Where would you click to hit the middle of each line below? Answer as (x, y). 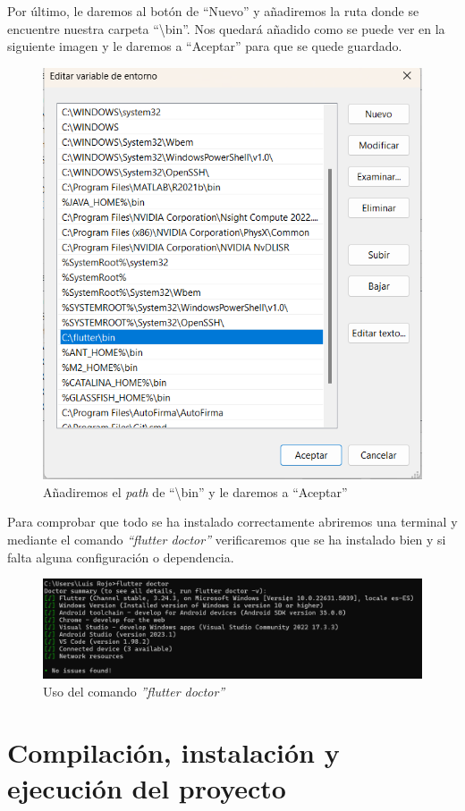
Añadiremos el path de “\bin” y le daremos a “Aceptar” (195, 491)
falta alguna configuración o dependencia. (121, 557)
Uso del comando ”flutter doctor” (134, 691)
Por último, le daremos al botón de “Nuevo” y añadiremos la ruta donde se (213, 11)
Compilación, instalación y (173, 752)
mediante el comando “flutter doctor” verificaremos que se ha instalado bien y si (227, 539)
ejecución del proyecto (147, 787)
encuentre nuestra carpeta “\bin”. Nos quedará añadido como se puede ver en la (226, 28)
